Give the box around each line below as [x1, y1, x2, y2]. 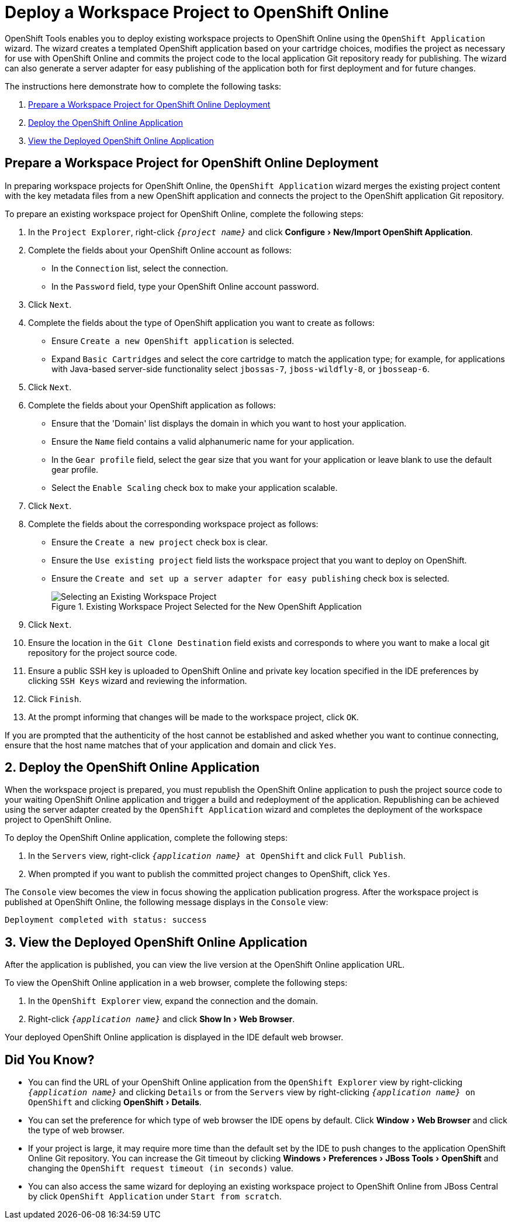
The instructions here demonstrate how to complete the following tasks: [5, 81, 282, 91]
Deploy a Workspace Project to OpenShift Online [5, 2, 389, 22]
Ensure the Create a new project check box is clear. [51, 537, 268, 547]
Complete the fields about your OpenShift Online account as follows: [28, 245, 292, 255]
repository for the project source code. [28, 647, 177, 658]
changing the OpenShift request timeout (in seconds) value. [28, 1163, 293, 1174]
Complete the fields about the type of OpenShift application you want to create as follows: [28, 317, 375, 328]
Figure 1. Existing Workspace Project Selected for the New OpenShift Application [51, 601, 362, 611]
